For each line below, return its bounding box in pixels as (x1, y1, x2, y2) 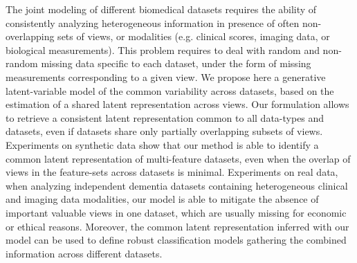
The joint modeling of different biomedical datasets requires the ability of (6, 2, 317, 16)
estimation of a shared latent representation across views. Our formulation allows (6, 97, 349, 111)
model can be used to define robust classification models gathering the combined (6, 233, 347, 247)
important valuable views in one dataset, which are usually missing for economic (6, 205, 347, 219)
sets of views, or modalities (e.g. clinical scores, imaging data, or (57, 29, 330, 44)
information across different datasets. (6, 246, 163, 260)
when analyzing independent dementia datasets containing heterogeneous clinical (6, 178, 348, 192)
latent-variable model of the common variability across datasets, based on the (6, 83, 334, 98)
